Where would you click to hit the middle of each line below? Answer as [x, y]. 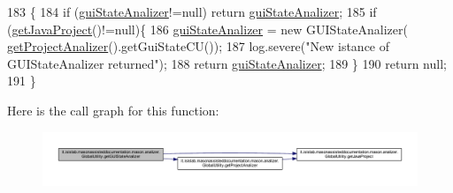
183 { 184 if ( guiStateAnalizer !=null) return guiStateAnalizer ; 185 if [192, 11]
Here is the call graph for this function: [113, 110]
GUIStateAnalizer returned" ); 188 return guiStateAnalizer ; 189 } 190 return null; [227, 63]
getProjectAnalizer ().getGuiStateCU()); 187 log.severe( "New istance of [199, 46]
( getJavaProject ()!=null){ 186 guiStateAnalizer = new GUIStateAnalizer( [207, 29]
